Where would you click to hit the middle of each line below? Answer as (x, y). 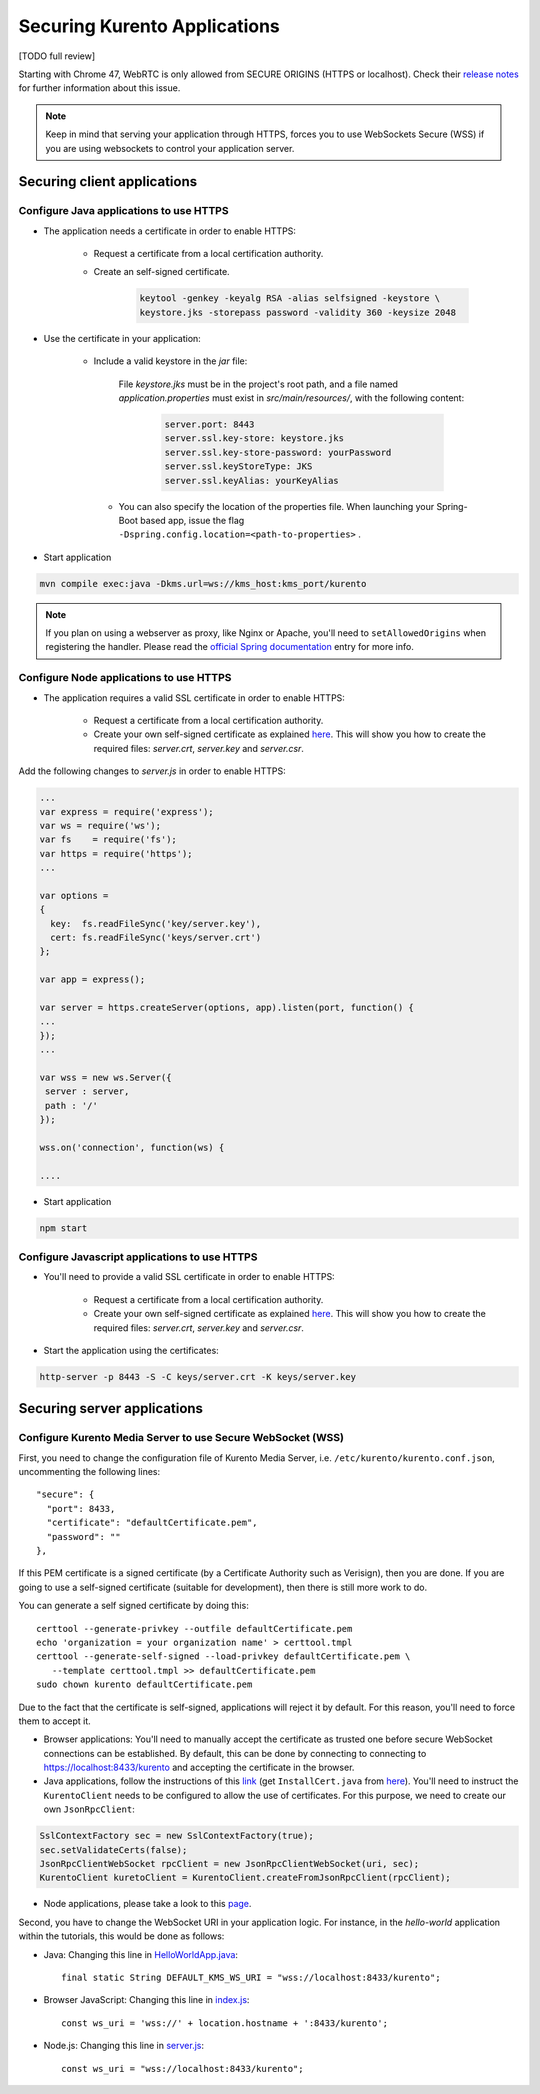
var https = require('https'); (116, 853)
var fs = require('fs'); (108, 839)
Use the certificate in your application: (122, 338)
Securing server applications (111, 1408)
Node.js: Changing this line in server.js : (124, 2046)
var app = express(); (92, 979)
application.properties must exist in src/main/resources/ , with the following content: (291, 397)
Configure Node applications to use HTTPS (125, 678)
